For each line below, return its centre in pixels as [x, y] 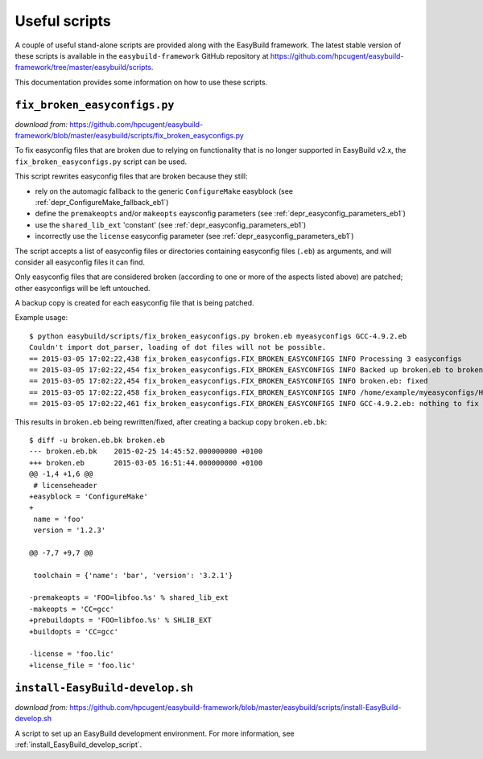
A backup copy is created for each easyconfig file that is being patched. [134, 303]
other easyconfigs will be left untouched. [83, 288]
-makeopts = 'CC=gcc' [72, 609]
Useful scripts [63, 21]
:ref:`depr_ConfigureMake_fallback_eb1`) [102, 202]
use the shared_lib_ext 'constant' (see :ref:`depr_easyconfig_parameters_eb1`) [171, 224]
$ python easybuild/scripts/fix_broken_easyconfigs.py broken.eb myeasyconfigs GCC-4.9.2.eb [218, 336]
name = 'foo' [59, 519]
